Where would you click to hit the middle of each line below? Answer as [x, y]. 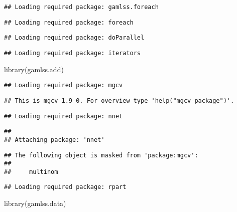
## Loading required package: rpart [65, 187]
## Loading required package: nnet [64, 116]
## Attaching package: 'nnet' [54, 140]
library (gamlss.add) [34, 69]
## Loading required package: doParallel [74, 38]
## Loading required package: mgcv [64, 85]
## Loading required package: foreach [69, 22]
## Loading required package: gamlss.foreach [81, 7]
